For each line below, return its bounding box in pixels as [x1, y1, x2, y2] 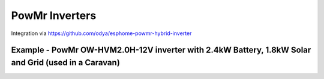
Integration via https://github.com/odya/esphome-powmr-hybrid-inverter [11, 30, 192, 37]
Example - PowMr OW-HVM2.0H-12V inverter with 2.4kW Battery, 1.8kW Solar [11, 45, 311, 55]
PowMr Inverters [11, 9, 97, 22]
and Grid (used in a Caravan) [11, 57, 120, 68]
